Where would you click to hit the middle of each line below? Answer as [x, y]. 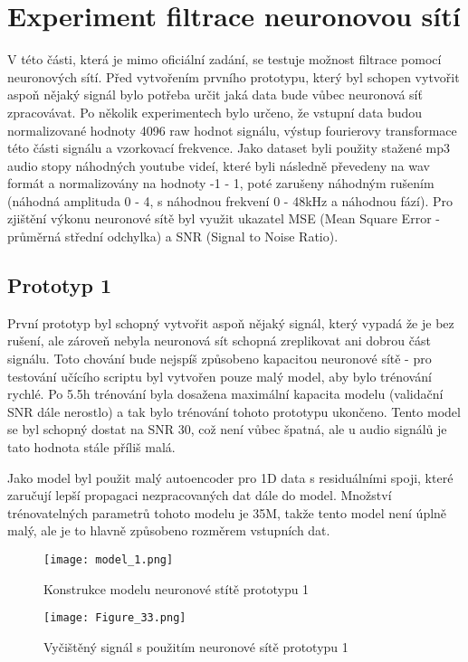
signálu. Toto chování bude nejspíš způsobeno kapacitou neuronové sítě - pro [220, 359]
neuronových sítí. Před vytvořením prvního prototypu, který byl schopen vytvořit [234, 76]
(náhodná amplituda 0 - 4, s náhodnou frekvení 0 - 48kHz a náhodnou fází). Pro [230, 200]
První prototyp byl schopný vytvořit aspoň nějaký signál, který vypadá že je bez [231, 322]
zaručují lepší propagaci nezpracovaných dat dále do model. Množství [200, 495]
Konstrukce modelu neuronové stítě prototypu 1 [177, 588]
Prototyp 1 [59, 285]
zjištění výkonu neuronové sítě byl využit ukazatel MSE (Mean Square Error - [224, 218]
